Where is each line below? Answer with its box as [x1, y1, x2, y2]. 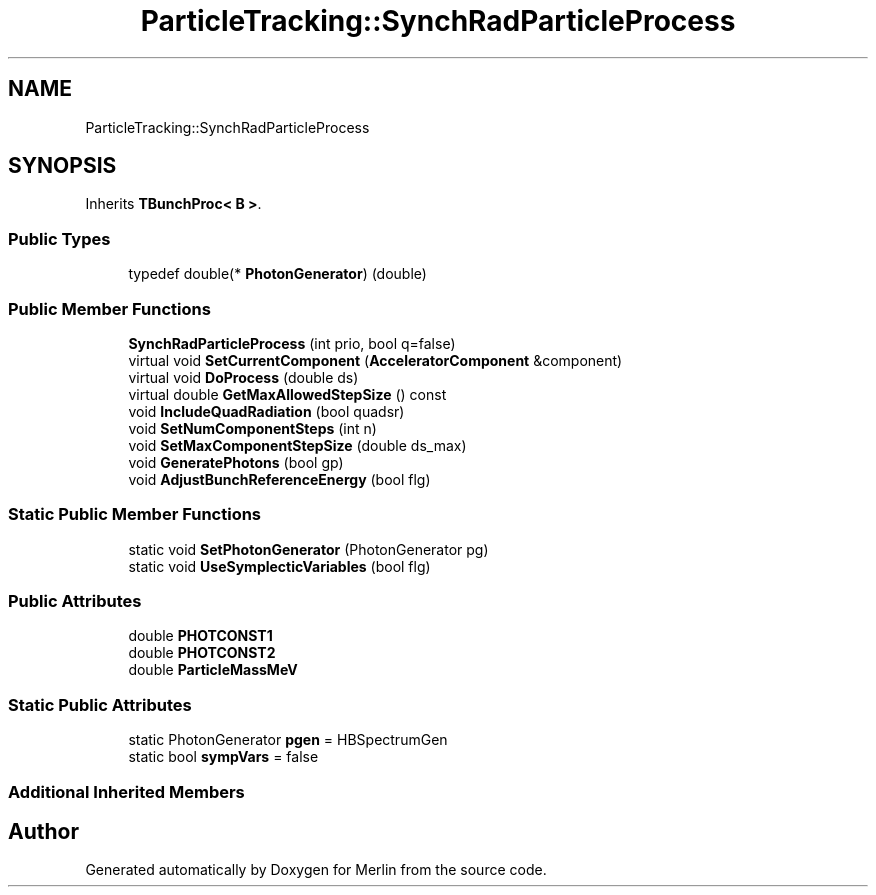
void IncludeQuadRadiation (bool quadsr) [128, 402, 405, 420]
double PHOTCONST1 [128, 627, 273, 645]
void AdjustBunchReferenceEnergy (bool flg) [128, 470, 431, 488]
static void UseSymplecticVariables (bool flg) [128, 557, 431, 575]
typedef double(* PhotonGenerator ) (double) [128, 265, 427, 283]
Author [8, 818, 79, 844]
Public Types [8, 228, 111, 249]
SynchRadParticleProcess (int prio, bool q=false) [128, 334, 456, 352]
